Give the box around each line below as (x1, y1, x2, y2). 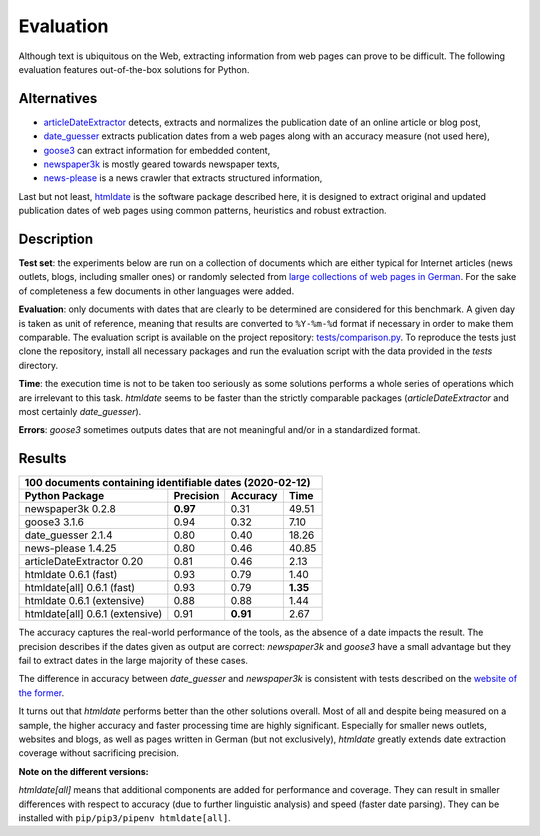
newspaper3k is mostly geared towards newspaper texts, (43, 158, 280, 170)
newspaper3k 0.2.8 (24, 502, 117, 516)
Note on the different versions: (18, 765, 149, 777)
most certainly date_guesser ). (18, 406, 142, 417)
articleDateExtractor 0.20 (24, 555, 144, 569)
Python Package (24, 489, 105, 503)
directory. (18, 359, 59, 371)
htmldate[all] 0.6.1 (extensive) (24, 607, 163, 621)
